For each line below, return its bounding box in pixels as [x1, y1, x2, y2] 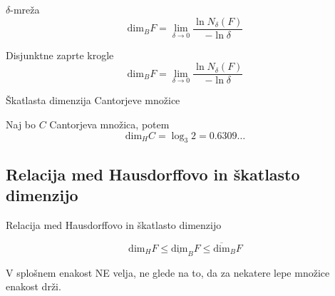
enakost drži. [6, 279, 61, 294]
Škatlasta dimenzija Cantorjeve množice [6, 93, 180, 108]
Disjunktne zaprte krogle [6, 47, 114, 62]
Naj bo [6, 116, 36, 131]
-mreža [10, 2, 40, 16]
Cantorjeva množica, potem [49, 116, 170, 131]
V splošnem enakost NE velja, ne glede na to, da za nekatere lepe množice [6, 265, 330, 280]
